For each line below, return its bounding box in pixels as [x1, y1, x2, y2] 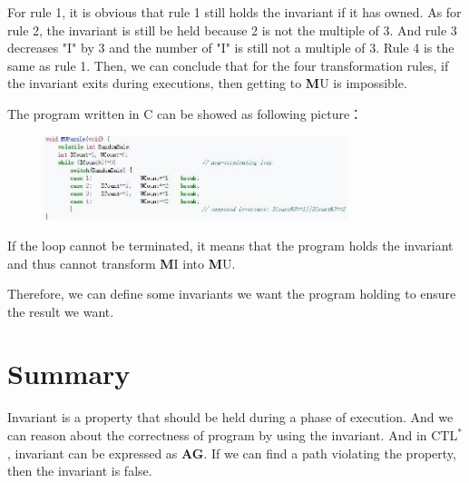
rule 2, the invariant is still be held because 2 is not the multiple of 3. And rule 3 [7, 20, 457, 39]
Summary [7, 355, 131, 392]
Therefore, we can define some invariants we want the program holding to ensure [7, 284, 456, 303]
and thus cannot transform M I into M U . [7, 253, 236, 272]
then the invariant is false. [7, 461, 152, 480]
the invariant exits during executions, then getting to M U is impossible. [7, 74, 407, 93]
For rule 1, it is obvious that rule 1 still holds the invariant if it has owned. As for [7, 3, 462, 21]
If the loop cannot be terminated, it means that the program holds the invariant [7, 235, 454, 254]
